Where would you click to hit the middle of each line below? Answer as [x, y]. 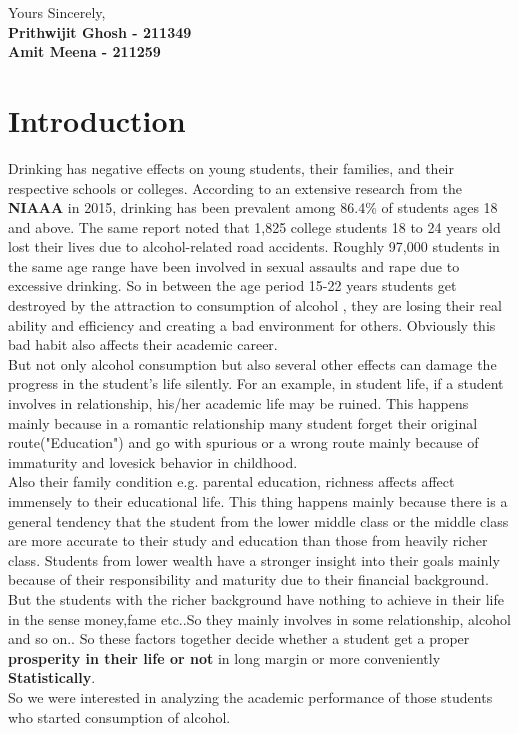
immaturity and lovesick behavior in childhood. [153, 461]
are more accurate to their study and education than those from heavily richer [248, 540]
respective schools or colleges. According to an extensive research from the [235, 187]
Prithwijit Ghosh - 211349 [100, 31]
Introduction [97, 119]
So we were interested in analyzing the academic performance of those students [250, 696]
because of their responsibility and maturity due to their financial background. [248, 579]
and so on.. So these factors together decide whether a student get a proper [239, 638]
